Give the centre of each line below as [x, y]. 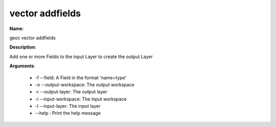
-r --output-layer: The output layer [71, 92]
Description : [23, 47]
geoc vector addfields [32, 38]
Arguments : [22, 66]
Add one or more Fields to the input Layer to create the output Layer [81, 57]
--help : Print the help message [68, 113]
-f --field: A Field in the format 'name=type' [81, 78]
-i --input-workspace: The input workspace [81, 99]
